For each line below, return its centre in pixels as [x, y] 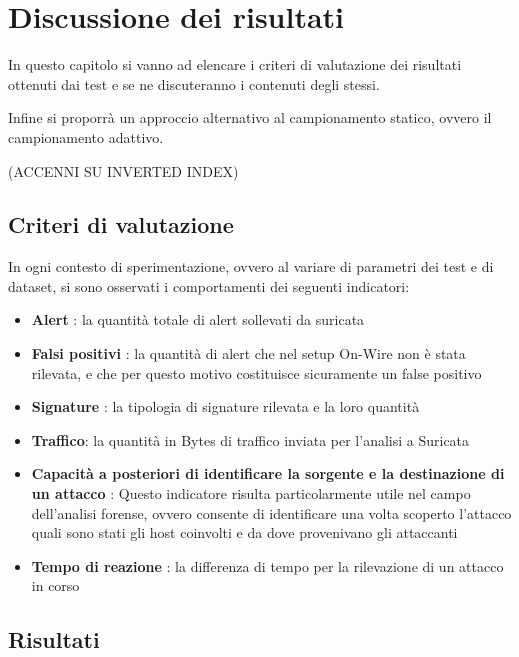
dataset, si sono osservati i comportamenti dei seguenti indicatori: [209, 285]
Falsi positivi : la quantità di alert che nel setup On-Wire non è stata [248, 353]
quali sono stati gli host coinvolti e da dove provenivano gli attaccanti [244, 532]
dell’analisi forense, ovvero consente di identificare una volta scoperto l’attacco [271, 512]
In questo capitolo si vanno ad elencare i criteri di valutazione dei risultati [235, 64]
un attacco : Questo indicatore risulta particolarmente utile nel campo [251, 493]
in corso [55, 585]
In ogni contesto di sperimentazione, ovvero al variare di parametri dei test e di [251, 266]
